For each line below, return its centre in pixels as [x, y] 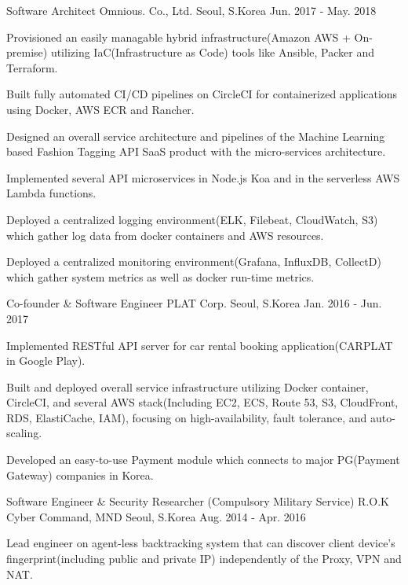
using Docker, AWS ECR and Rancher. [100, 109]
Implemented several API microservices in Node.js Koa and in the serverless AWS [203, 177]
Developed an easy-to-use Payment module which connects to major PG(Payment [203, 460]
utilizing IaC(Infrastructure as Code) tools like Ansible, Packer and [212, 52]
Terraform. [32, 67]
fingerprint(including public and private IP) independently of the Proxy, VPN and [204, 559]
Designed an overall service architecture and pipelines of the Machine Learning [196, 136]
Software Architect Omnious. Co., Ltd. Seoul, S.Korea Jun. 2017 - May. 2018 [191, 10]
